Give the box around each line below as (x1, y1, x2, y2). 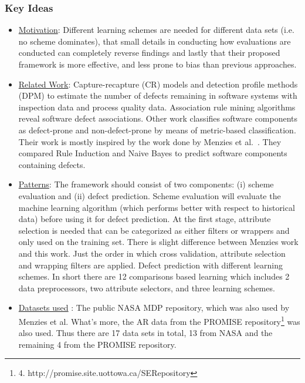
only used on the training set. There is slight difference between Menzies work (18, 236, 299, 248)
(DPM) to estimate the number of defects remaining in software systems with (18, 89, 297, 102)
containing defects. (18, 158, 86, 170)
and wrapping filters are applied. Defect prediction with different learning (18, 258, 283, 271)
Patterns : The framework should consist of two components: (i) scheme (18, 178, 274, 190)
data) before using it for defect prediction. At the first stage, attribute (18, 213, 271, 225)
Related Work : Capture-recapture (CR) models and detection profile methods (18, 78, 298, 90)
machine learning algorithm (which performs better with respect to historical (18, 201, 295, 213)
